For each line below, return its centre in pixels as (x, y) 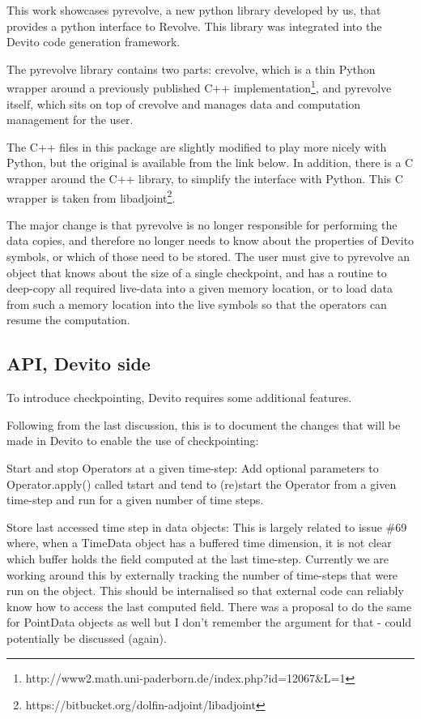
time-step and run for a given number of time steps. (135, 500)
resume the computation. (68, 320)
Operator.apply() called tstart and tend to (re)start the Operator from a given (202, 484)
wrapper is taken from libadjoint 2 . (91, 196)
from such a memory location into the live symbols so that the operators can (197, 304)
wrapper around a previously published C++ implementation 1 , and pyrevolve (199, 87)
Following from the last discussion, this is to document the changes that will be (204, 424)
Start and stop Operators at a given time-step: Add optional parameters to (193, 467)
